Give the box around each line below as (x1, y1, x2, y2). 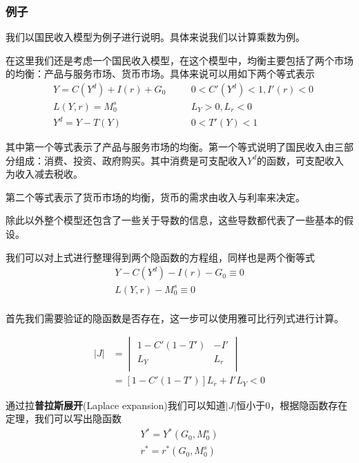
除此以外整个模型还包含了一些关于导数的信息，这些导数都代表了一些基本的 (6, 213, 344, 227)
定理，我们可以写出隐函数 (6, 411, 122, 426)
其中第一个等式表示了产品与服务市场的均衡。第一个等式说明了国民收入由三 (6, 140, 344, 154)
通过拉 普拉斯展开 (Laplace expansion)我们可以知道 (6, 397, 226, 412)
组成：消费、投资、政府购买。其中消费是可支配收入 (14, 153, 247, 167)
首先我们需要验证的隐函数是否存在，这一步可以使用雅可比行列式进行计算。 (6, 310, 344, 325)
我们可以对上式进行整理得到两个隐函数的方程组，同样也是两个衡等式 (6, 249, 315, 264)
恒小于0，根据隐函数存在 (236, 397, 348, 412)
